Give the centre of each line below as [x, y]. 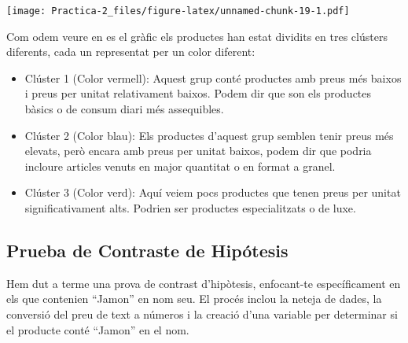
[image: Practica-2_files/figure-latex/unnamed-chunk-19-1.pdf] [178, 11]
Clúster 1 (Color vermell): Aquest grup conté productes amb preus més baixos [213, 77]
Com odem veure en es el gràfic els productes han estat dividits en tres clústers [197, 36]
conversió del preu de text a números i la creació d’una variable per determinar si [202, 313]
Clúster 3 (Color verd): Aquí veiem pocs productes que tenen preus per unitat [213, 192]
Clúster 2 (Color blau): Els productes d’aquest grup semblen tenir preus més [209, 135]
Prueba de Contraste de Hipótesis [147, 250]
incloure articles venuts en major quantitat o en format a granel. [180, 166]
